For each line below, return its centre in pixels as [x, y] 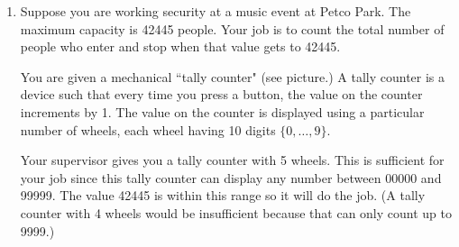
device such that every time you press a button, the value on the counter [221, 94]
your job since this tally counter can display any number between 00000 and [231, 177]
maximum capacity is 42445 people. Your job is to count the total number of [232, 28]
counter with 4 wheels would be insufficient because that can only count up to [236, 212]
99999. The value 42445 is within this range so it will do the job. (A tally [223, 195]
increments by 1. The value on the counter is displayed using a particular [222, 111]
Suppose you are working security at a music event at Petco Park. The [216, 11]
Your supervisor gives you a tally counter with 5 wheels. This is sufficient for [232, 160]
